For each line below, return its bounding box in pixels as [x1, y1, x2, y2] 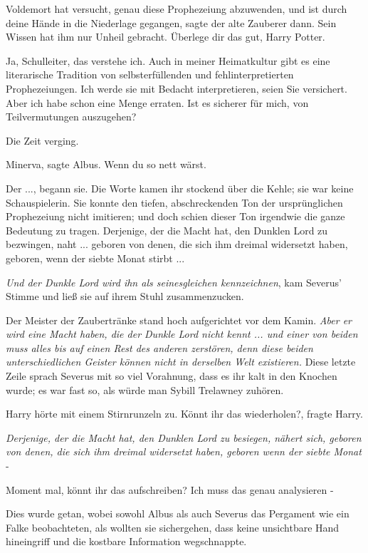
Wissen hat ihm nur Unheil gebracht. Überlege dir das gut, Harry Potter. [6, 29, 325, 44]
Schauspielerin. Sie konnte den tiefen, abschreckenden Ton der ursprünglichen [6, 195, 343, 210]
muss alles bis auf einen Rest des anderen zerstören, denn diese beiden [6, 340, 313, 355]
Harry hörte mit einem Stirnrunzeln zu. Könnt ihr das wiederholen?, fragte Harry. [6, 406, 363, 421]
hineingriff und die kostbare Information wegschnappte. [6, 534, 247, 549]
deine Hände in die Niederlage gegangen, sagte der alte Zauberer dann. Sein [6, 15, 337, 30]
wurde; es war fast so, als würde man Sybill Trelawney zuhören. [6, 382, 284, 397]
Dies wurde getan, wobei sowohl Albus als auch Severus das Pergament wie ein [6, 506, 349, 521]
